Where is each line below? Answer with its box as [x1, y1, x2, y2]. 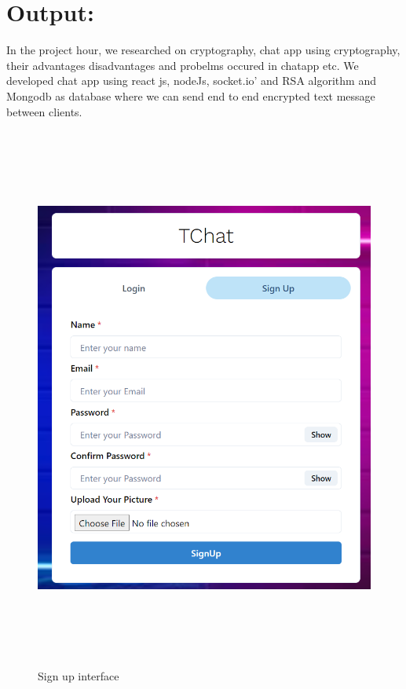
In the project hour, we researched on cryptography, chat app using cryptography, [6, 42, 401, 58]
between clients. [6, 103, 82, 119]
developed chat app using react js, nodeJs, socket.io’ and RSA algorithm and [6, 72, 376, 89]
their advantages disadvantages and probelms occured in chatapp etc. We [6, 57, 359, 73]
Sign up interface [38, 668, 119, 684]
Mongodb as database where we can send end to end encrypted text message [6, 87, 375, 104]
